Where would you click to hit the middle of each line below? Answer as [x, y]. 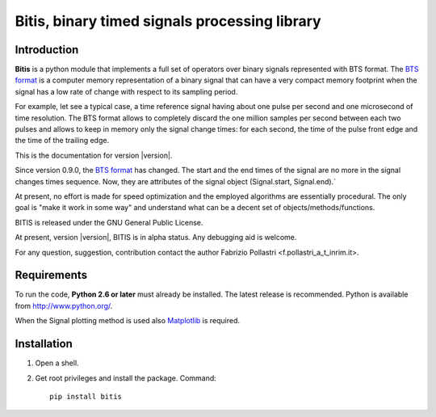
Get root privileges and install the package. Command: [126, 378]
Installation [44, 344]
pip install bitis [86, 396]
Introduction [47, 50]
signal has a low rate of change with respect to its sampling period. [126, 91]
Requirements [51, 275]
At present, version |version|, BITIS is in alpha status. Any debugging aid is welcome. [156, 238]
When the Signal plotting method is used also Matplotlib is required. [128, 321]
